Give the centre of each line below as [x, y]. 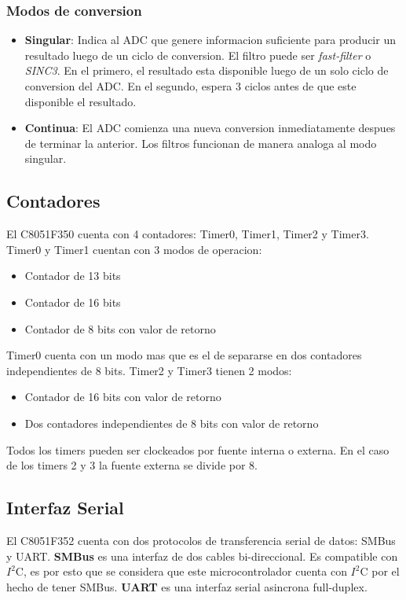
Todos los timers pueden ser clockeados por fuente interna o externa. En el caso [198, 449]
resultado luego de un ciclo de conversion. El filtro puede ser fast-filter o [198, 55]
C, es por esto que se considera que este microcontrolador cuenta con [181, 571]
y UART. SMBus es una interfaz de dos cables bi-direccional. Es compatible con [202, 556]
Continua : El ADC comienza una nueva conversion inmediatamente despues [210, 128]
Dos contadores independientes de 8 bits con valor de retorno [172, 423]
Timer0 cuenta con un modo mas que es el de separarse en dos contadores [184, 355]
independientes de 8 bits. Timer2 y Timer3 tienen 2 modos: [149, 370]
